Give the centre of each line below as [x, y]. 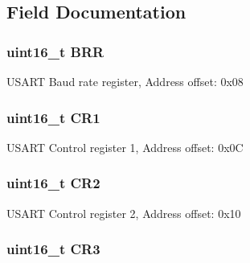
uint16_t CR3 [53, 249]
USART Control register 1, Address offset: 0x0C [125, 147]
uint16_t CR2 [53, 183]
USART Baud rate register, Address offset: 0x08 [125, 81]
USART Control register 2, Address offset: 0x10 [124, 213]
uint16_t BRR [55, 51]
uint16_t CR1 [53, 117]
